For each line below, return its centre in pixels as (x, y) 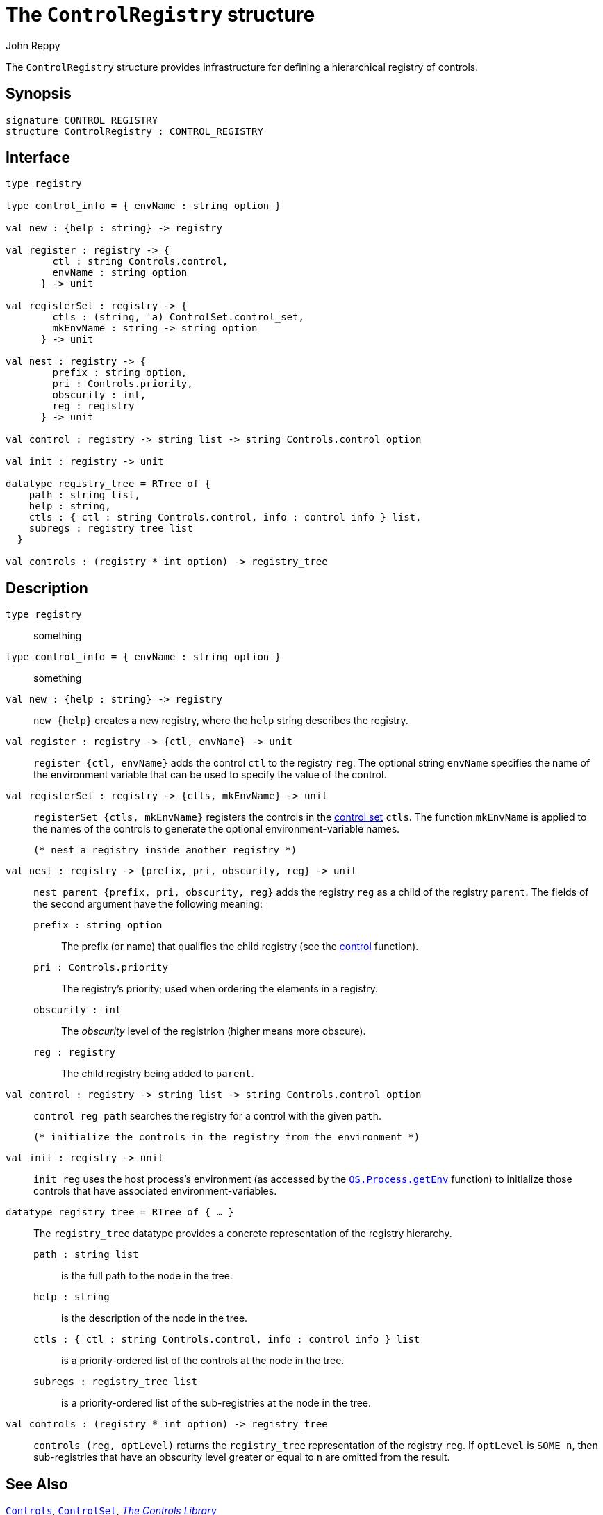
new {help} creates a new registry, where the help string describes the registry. (221, 721)
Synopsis (39, 94)
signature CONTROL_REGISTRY (82, 120)
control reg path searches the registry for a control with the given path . (208, 1116)
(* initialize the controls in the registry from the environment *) (227, 1137)
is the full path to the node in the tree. (147, 1276)
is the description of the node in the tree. (155, 1318)
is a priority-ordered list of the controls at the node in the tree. (203, 1361)
